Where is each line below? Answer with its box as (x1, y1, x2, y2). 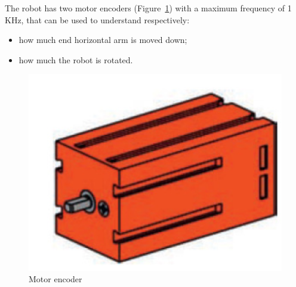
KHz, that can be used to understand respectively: (5, 13, 190, 26)
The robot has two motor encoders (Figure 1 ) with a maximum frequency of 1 (5, 2, 292, 14)
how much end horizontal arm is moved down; (18, 33, 187, 46)
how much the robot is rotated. (18, 53, 133, 66)
